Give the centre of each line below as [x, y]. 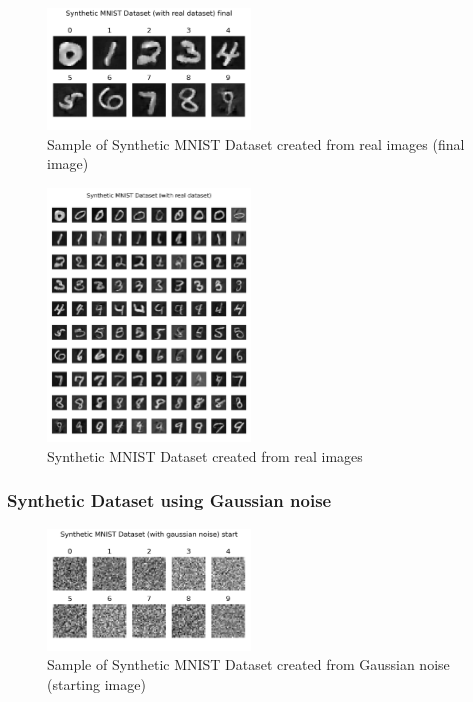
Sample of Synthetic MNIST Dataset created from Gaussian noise [248, 664]
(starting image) [96, 683]
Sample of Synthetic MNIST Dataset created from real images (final [256, 143]
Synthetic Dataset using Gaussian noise [169, 500]
